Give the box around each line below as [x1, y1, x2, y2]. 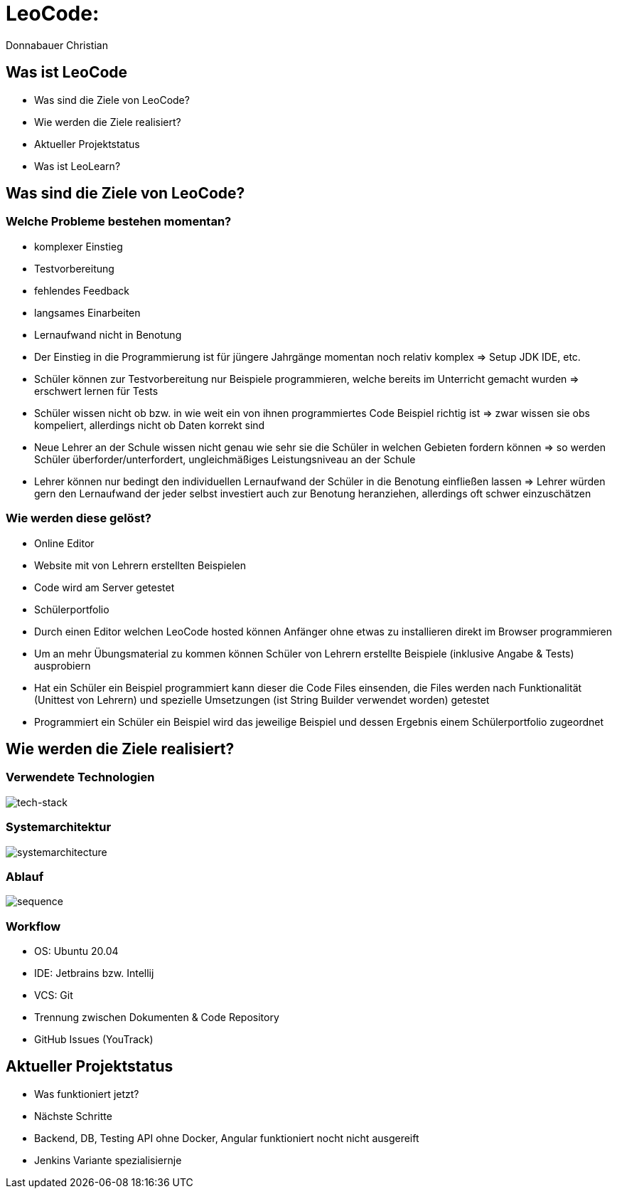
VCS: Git [34, 989, 73, 1002]
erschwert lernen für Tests [34, 384, 159, 397]
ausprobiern [34, 659, 91, 672]
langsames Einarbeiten [34, 306, 141, 319]
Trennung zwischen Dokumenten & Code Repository [34, 1011, 279, 1024]
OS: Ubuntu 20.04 [34, 945, 119, 958]
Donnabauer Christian [6, 38, 108, 51]
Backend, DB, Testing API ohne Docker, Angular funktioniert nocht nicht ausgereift [34, 1131, 419, 1144]
